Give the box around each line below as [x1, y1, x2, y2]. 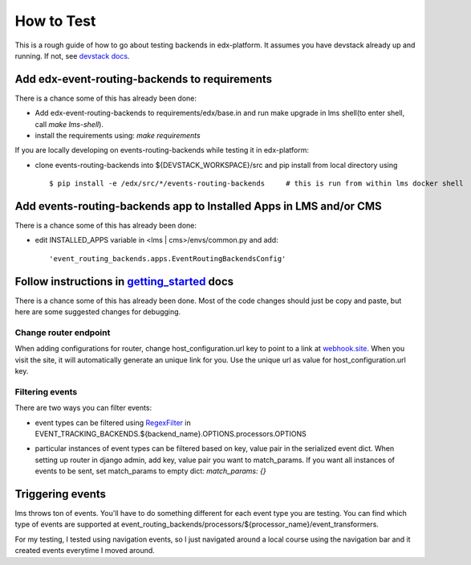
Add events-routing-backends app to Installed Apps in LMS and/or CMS [14, 199, 382, 213]
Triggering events [14, 487, 107, 501]
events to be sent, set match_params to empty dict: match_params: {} [35, 466, 266, 476]
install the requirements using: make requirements [35, 131, 201, 141]
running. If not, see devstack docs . [14, 51, 130, 60]
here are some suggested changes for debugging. [14, 307, 181, 317]
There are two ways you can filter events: [14, 403, 152, 413]
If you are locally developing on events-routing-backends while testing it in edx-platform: [14, 145, 309, 155]
